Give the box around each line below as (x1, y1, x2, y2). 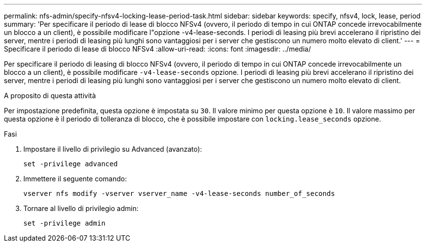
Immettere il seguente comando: (23, 175, 127, 183)
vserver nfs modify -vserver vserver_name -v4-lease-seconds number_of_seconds (23, 190, 335, 197)
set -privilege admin (23, 219, 106, 227)
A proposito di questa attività (4, 91, 96, 100)
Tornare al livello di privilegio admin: (23, 204, 139, 212)
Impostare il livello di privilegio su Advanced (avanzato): (23, 145, 202, 153)
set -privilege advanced (23, 160, 118, 168)
